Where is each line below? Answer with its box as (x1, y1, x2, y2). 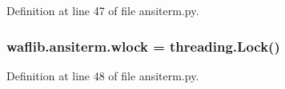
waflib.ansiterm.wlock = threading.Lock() (6, 36, 280, 56)
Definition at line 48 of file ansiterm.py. (6, 67, 199, 83)
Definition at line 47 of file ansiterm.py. (6, 2, 199, 18)
